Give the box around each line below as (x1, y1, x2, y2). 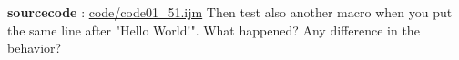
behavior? (7, 38, 62, 57)
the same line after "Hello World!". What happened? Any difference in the (7, 20, 420, 39)
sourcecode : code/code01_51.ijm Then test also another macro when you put (7, 3, 453, 21)
